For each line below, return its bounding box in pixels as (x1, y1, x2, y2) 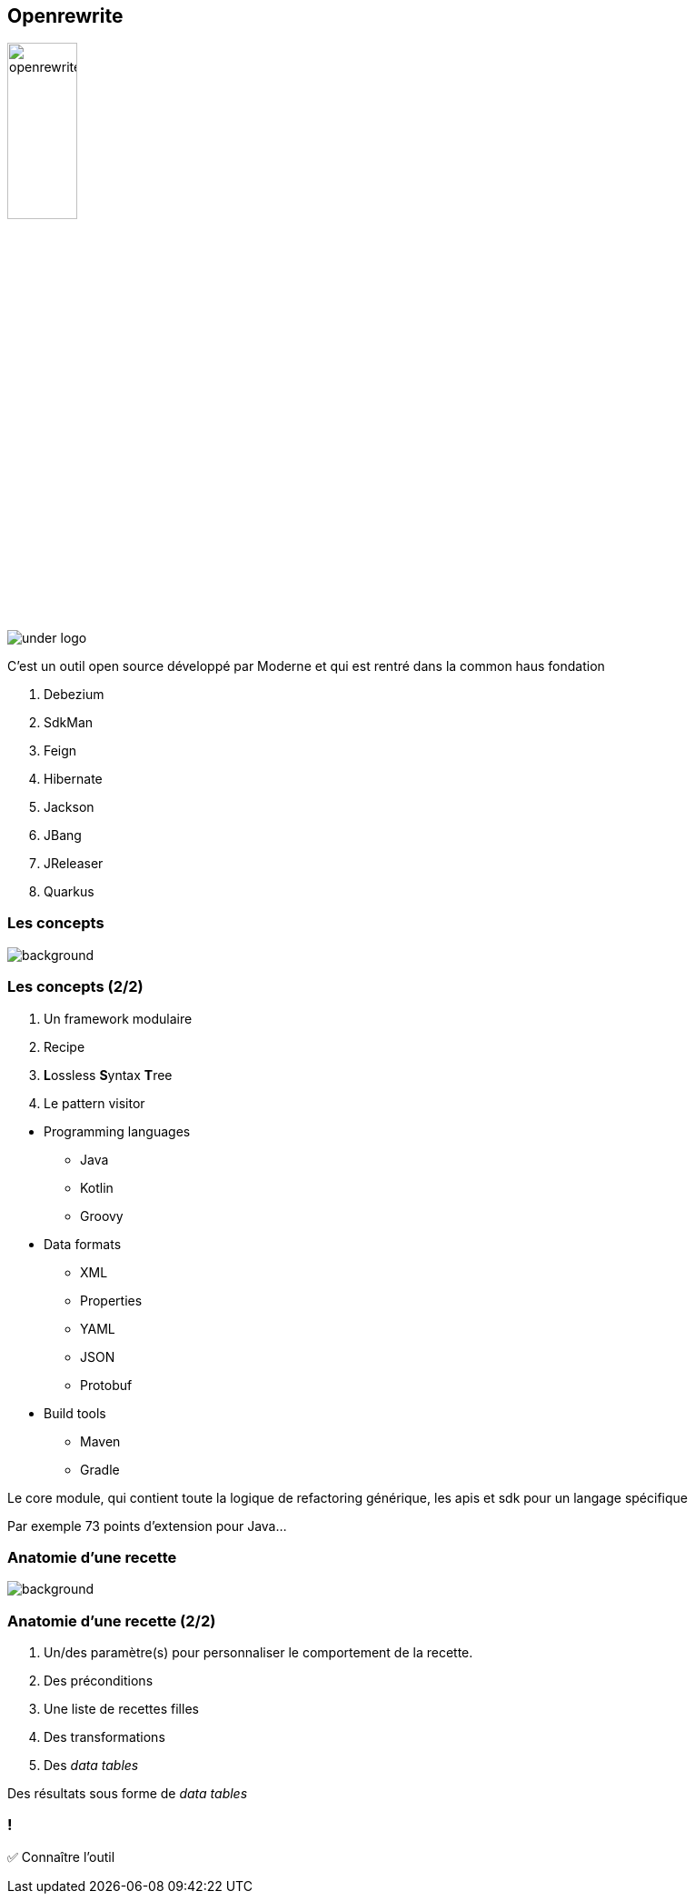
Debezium (44, 686, 104, 703)
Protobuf (80, 1376, 133, 1393)
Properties (80, 1292, 143, 1308)
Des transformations (44, 1729, 165, 1746)
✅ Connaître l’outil (7, 1848, 115, 1865)
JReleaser (44, 855, 104, 872)
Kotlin (80, 1179, 114, 1196)
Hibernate (44, 771, 103, 787)
